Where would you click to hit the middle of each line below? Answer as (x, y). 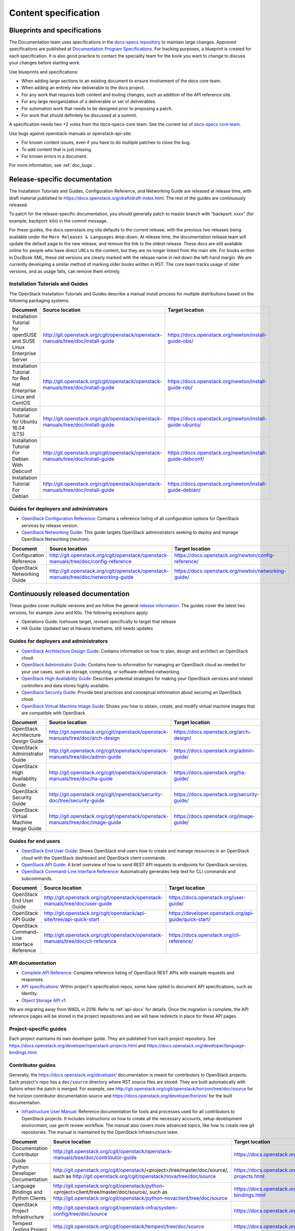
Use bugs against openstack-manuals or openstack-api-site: (71, 133)
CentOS (21, 403)
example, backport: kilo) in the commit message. (58, 221)
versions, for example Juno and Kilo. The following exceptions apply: (79, 613)
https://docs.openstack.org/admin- (214, 751)
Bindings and (27, 1192)
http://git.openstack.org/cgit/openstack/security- (106, 794)
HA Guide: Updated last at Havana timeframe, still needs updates (87, 628)
